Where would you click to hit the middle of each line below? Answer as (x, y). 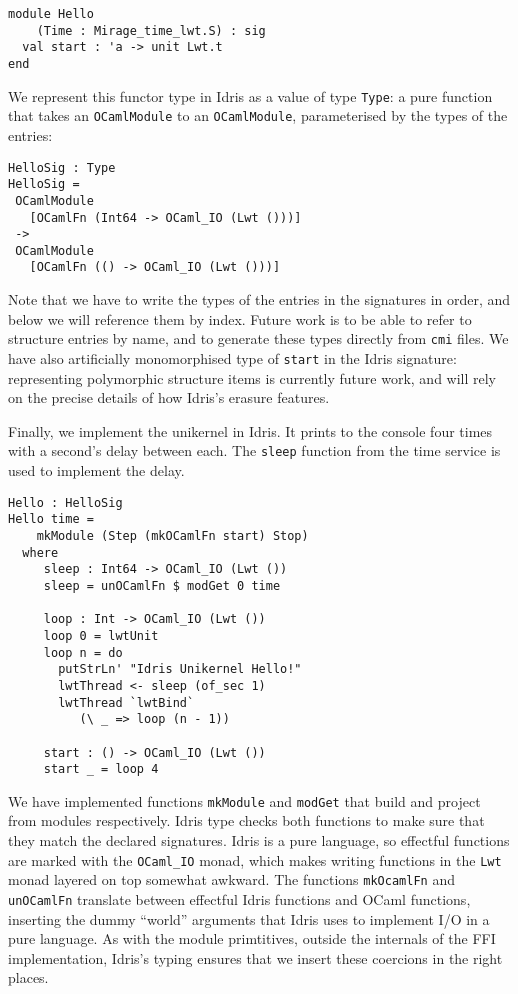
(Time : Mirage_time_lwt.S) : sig (151, 30)
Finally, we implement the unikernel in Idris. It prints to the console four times (250, 430)
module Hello (51, 14)
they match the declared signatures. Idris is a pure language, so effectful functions (259, 840)
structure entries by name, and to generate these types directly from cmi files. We (258, 338)
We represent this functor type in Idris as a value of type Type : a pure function (250, 95)
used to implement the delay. (96, 470)
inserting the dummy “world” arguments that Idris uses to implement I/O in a (249, 918)
